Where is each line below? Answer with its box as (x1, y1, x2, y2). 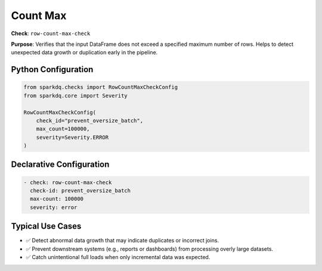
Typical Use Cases (11, 221, 82, 232)
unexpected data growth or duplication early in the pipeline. (11, 49, 158, 56)
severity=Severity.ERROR (36, 134, 109, 141)
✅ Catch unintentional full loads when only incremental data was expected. (26, 254, 210, 261)
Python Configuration (11, 64, 94, 74)
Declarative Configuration (11, 160, 110, 170)
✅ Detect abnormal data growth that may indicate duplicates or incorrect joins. (26, 237, 219, 244)
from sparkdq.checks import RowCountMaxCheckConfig (23, 84, 178, 91)
